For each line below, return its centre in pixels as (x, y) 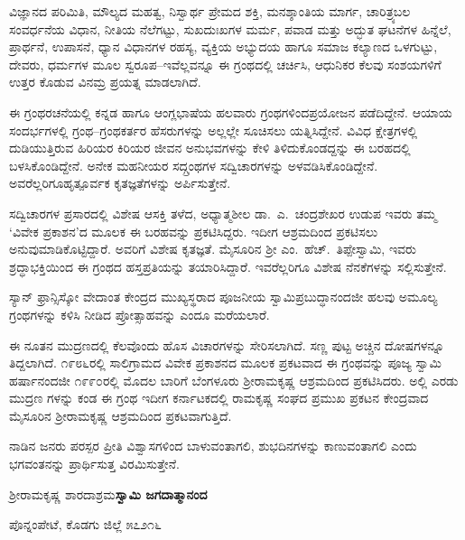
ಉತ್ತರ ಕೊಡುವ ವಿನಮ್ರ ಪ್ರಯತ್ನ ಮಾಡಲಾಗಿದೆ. (105, 82)
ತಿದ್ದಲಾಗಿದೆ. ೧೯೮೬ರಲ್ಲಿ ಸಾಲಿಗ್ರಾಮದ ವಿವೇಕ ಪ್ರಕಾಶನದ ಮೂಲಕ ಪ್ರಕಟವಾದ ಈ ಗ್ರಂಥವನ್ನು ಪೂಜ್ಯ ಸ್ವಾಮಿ (225, 363)
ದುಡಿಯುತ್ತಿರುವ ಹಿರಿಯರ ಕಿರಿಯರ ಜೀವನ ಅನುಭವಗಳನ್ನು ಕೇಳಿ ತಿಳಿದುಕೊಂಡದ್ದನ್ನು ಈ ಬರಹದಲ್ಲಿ (210, 148)
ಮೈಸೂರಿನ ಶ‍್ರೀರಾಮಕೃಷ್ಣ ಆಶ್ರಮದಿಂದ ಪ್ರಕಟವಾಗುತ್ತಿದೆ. (121, 415)
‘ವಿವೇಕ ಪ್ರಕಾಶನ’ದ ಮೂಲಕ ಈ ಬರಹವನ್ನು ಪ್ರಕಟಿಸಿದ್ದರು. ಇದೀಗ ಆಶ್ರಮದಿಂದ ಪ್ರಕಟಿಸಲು (194, 231)
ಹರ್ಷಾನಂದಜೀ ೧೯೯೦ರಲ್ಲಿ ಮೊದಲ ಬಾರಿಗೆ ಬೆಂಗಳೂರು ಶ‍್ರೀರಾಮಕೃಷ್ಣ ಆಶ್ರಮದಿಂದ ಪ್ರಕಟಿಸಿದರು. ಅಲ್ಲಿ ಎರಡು (234, 380)
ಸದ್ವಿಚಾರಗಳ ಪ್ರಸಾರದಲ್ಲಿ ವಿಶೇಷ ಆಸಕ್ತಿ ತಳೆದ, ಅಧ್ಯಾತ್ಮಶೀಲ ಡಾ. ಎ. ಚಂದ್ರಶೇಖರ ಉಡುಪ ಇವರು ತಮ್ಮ (223, 213)
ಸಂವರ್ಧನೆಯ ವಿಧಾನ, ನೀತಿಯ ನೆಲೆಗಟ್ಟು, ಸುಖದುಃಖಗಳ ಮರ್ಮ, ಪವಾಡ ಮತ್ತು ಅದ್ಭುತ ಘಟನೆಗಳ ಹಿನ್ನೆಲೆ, (230, 28)
